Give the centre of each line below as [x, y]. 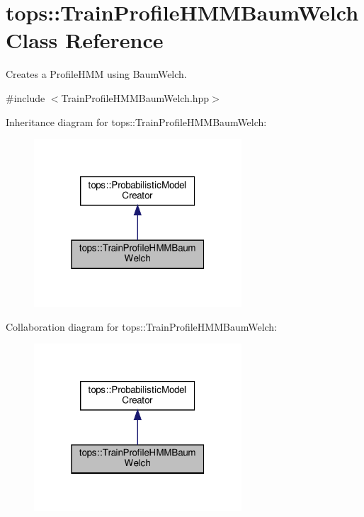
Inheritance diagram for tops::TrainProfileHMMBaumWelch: [136, 121]
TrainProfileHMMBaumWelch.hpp [135, 97]
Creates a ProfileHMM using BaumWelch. [96, 74]
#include [25, 97]
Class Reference [85, 40]
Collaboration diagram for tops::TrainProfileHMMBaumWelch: [142, 326]
